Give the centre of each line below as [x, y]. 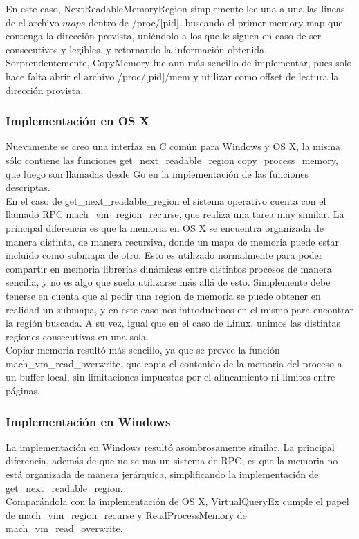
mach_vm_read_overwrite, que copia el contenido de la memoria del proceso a [174, 363]
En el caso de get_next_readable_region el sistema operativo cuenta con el [166, 200]
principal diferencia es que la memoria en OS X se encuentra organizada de [165, 227]
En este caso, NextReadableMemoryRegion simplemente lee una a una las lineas [175, 8]
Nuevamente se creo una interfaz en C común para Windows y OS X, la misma [173, 146]
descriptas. [28, 187]
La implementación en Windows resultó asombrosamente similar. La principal [170, 447]
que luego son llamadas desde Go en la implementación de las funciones [157, 173]
